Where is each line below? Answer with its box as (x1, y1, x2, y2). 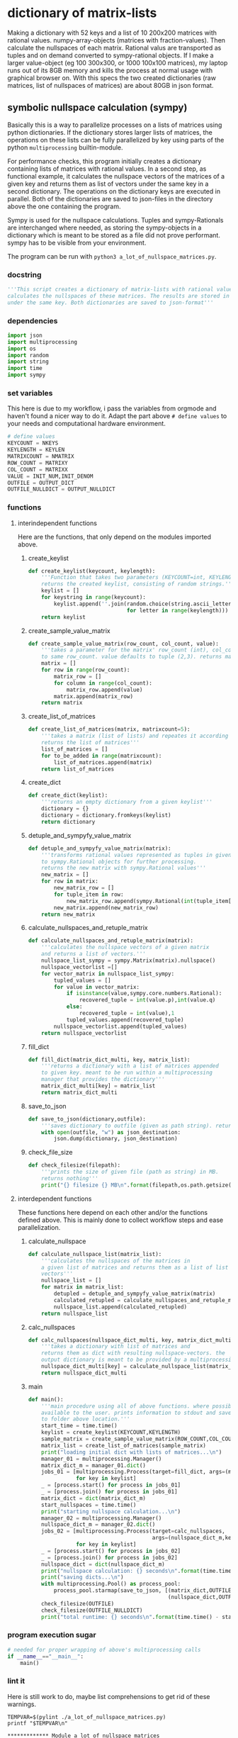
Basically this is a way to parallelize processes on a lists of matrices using (7, 120, 222, 129)
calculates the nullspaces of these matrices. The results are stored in (7, 292, 230, 299)
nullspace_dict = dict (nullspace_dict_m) (41, 1561, 165, 1568)
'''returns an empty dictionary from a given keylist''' (41, 799, 212, 806)
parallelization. (17, 1223, 61, 1231)
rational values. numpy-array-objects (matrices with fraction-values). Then (7, 35, 225, 44)
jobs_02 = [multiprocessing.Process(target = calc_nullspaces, (41, 1527, 225, 1535)
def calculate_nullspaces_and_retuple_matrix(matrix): (28, 937, 193, 944)
